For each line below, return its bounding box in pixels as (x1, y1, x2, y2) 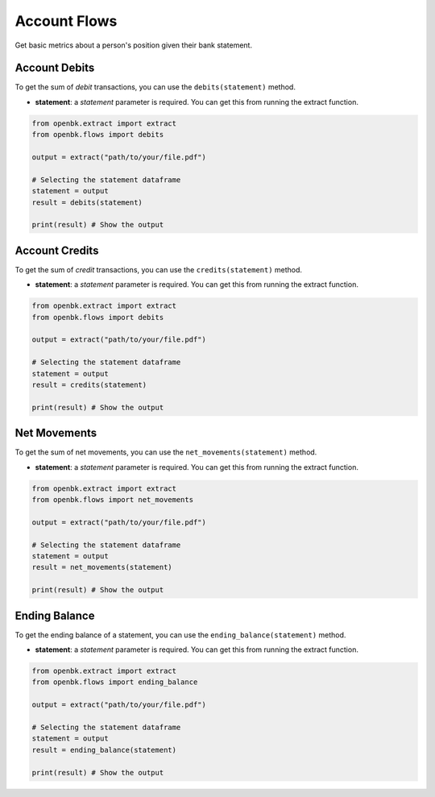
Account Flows (14, 12, 118, 30)
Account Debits (14, 61, 95, 75)
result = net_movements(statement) (31, 562, 172, 572)
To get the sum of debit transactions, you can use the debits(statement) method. (14, 82, 296, 92)
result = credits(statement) (31, 380, 147, 389)
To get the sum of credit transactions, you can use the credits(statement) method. (14, 264, 302, 274)
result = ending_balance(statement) (31, 745, 177, 754)
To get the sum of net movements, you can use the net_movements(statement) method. (14, 447, 317, 457)
